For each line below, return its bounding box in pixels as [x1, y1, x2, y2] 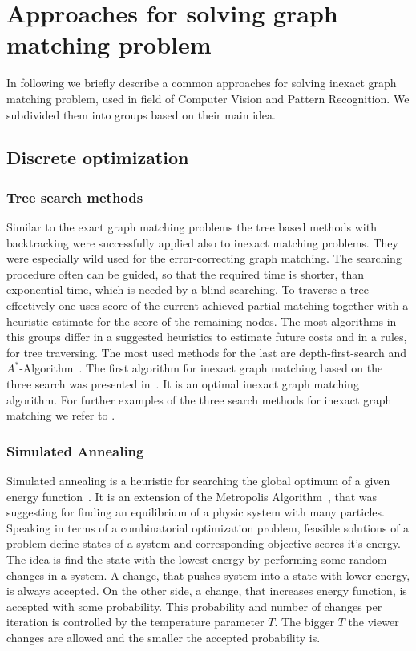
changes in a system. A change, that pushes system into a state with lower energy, [6, 566, 410, 583]
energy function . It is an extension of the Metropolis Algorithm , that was [6, 488, 378, 504]
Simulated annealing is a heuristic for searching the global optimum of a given [6, 472, 390, 489]
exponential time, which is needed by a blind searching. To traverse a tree [6, 281, 369, 298]
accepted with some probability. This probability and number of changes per [6, 597, 382, 614]
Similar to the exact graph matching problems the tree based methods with [6, 219, 377, 235]
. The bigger [274, 613, 335, 630]
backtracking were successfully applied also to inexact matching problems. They [6, 234, 398, 251]
